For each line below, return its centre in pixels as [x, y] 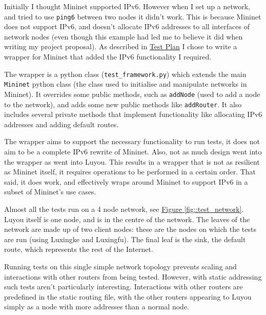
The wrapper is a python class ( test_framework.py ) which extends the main [125, 74]
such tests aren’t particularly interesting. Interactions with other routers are [124, 287]
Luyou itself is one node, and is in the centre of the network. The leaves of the [127, 219]
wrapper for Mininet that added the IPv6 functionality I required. [108, 57]
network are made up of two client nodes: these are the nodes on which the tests [130, 229]
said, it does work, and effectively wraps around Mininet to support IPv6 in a [126, 181]
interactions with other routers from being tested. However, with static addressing [133, 276]
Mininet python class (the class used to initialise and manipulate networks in [126, 84]
